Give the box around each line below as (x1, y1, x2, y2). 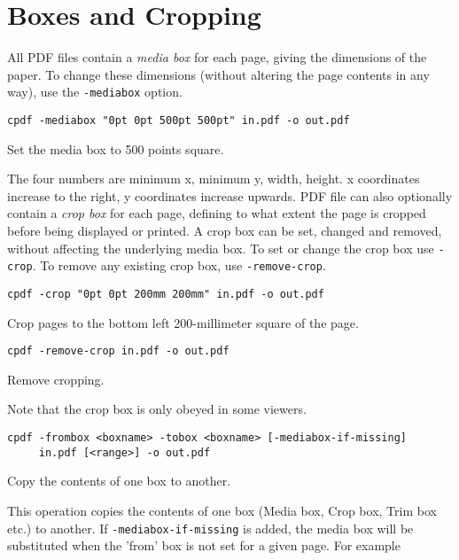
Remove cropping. (7, 369, 105, 388)
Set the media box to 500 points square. (7, 139, 224, 158)
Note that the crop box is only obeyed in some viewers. (7, 400, 307, 418)
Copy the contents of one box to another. (7, 471, 231, 490)
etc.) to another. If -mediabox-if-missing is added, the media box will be (7, 518, 414, 537)
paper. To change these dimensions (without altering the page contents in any (7, 65, 430, 83)
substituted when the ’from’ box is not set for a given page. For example (7, 536, 401, 555)
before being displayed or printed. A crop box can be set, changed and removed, (7, 222, 442, 239)
